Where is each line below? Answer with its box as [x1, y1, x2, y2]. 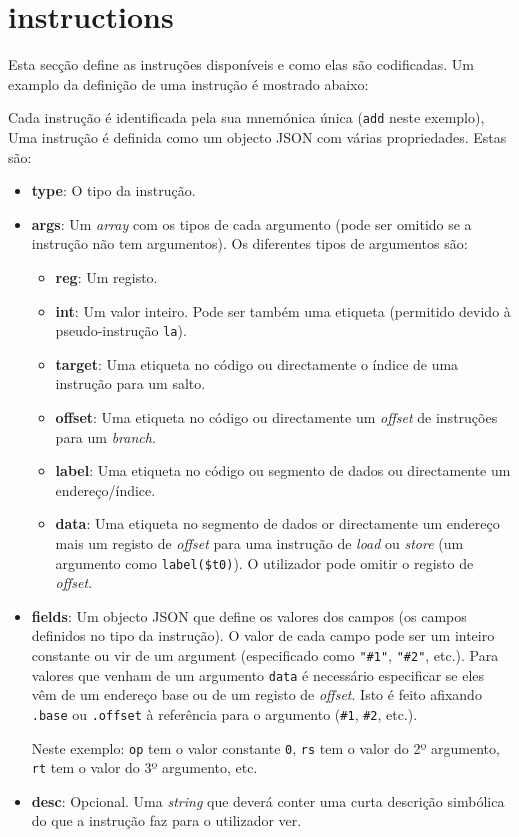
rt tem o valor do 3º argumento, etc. [31, 757, 258, 778]
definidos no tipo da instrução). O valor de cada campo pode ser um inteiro [31, 625, 495, 646]
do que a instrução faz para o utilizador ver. [31, 810, 302, 831]
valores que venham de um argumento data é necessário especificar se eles [31, 664, 485, 685]
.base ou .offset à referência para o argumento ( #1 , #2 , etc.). [31, 703, 418, 724]
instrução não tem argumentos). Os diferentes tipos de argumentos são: [31, 233, 468, 254]
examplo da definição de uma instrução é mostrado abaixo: [8, 73, 369, 94]
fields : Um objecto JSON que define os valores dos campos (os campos [31, 605, 467, 626]
